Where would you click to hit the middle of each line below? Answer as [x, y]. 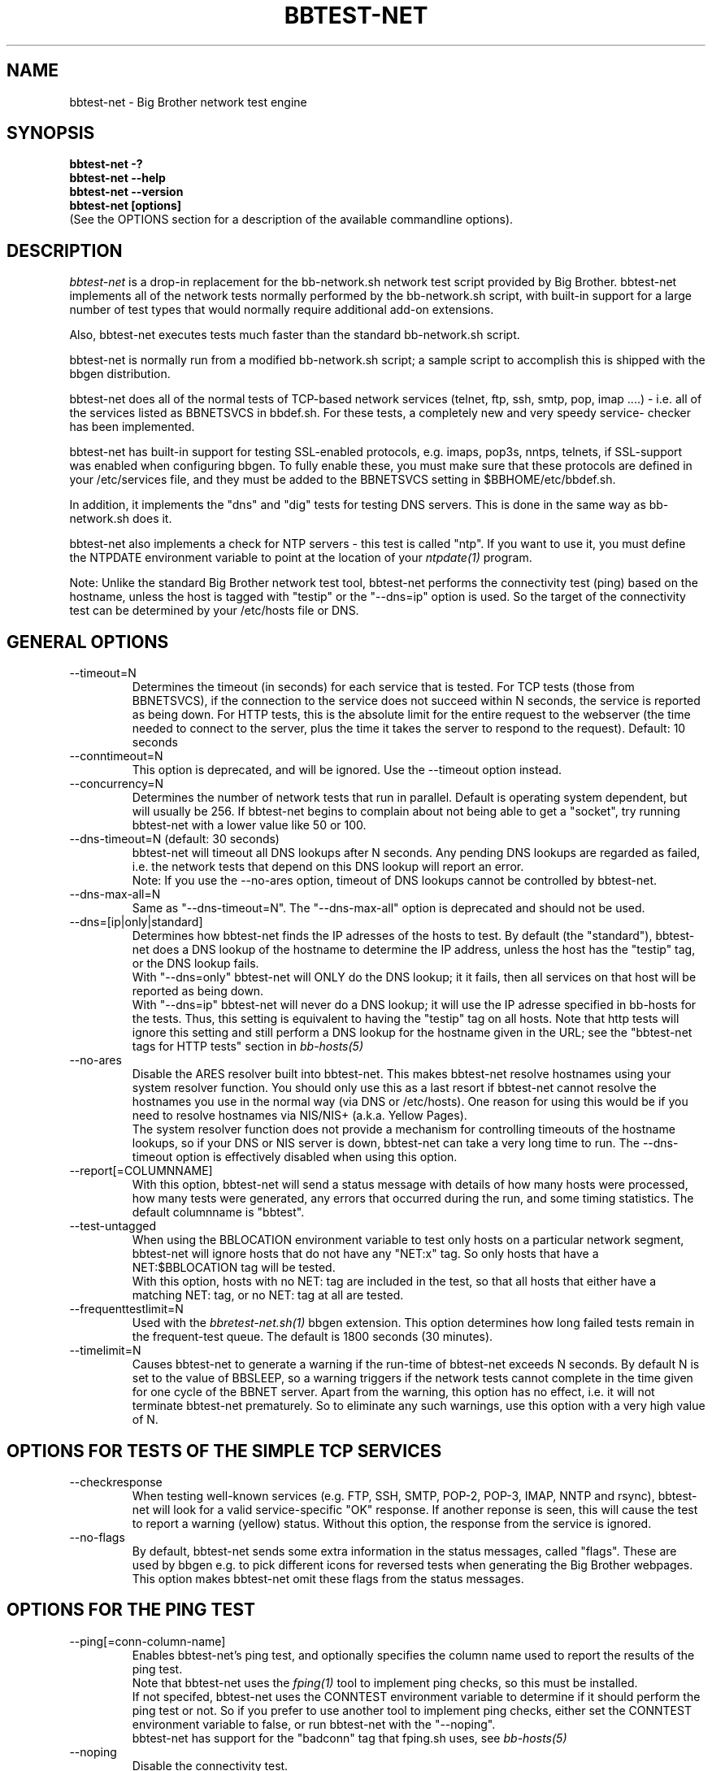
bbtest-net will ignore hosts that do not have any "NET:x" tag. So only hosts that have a [365, 1254]
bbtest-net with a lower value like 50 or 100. [249, 825]
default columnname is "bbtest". [218, 1212]
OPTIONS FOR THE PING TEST [131, 1610]
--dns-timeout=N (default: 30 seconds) [174, 839]
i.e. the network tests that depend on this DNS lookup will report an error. [328, 867]
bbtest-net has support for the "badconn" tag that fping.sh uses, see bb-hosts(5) [349, 1738]
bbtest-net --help [117, 178]
